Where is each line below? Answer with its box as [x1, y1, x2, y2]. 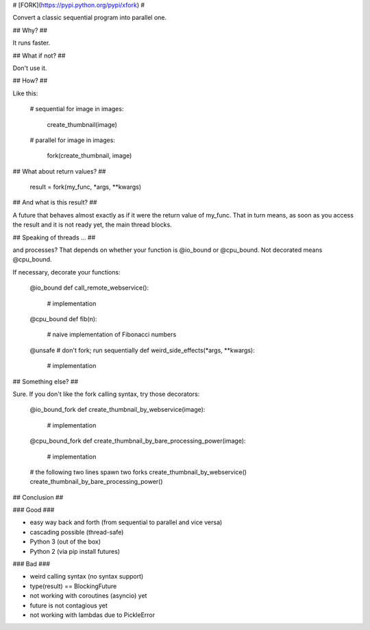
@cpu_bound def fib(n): [29, 314, 97, 323]
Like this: [12, 89, 38, 97]
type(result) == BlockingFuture [29, 582, 117, 590]
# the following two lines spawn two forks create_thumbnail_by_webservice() [29, 467, 247, 476]
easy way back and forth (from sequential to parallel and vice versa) [29, 518, 223, 526]
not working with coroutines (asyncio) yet [29, 592, 147, 600]
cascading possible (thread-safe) [29, 528, 124, 536]
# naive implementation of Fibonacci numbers [47, 330, 177, 339]
